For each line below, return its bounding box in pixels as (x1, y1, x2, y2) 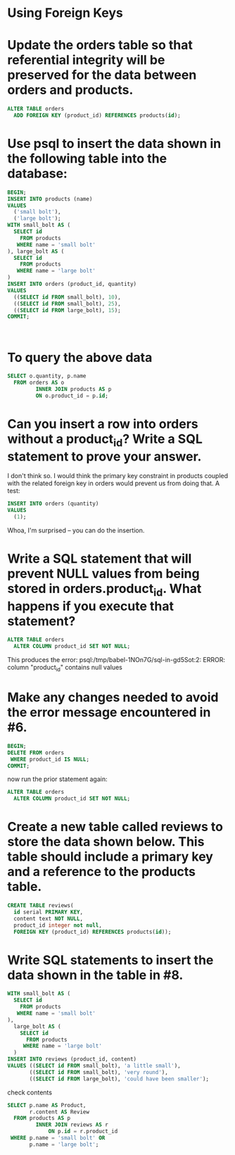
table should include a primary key (7, 849, 213, 865)
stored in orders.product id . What (7, 581, 202, 599)
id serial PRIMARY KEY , (13, 909, 83, 916)
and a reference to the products (7, 864, 196, 880)
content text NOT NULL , (13, 915, 83, 922)
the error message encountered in (7, 704, 211, 720)
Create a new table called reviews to (7, 819, 224, 835)
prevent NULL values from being (7, 566, 200, 582)
